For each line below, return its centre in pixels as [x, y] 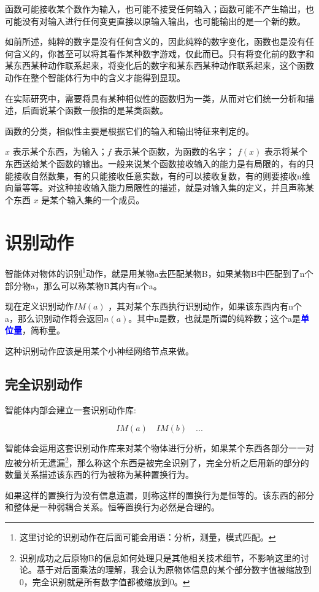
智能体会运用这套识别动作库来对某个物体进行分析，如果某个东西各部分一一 [155, 448]
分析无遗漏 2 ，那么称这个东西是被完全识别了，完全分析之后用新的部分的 [165, 462]
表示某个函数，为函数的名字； [175, 151]
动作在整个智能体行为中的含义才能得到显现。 [95, 77]
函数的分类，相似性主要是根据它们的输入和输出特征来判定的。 [129, 130]
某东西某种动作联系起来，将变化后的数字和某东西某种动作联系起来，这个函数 [159, 65]
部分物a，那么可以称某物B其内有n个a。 [83, 285]
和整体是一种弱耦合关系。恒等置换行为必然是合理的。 [112, 507]
